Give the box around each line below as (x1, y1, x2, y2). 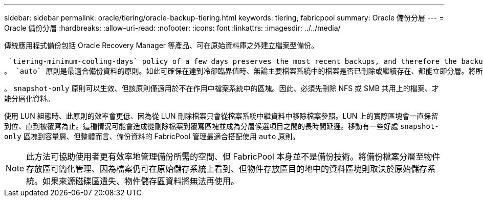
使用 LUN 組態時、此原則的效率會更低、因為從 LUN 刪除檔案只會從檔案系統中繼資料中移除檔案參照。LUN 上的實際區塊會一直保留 (4, 111, 438, 120)
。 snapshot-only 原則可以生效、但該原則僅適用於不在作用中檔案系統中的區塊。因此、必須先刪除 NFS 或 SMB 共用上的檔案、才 (4, 84, 439, 93)
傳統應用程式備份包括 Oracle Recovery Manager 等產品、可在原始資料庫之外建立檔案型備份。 (4, 41, 318, 50)
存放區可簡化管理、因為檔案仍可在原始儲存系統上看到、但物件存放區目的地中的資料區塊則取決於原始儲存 (26, 164, 428, 174)
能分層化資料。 (4, 94, 54, 103)
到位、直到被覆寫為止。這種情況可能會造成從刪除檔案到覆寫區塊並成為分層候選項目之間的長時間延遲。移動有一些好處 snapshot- (4, 122, 439, 130)
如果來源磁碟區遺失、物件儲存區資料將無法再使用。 (42, 176, 239, 186)
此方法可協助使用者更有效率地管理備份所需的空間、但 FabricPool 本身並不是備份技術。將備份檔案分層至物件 (26, 151, 441, 162)
